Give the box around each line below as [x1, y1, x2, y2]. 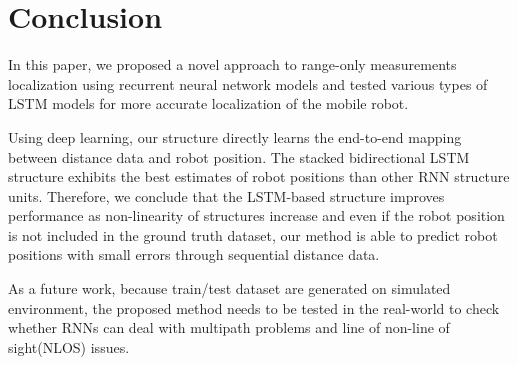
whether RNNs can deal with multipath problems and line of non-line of [8, 317, 450, 338]
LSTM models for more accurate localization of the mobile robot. [8, 93, 409, 114]
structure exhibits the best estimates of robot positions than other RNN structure [8, 166, 510, 187]
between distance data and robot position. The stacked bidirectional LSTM [8, 146, 470, 167]
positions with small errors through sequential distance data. [8, 244, 380, 265]
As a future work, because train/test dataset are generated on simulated [8, 278, 451, 299]
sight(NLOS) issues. [8, 336, 130, 357]
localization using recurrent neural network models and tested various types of [8, 73, 488, 94]
